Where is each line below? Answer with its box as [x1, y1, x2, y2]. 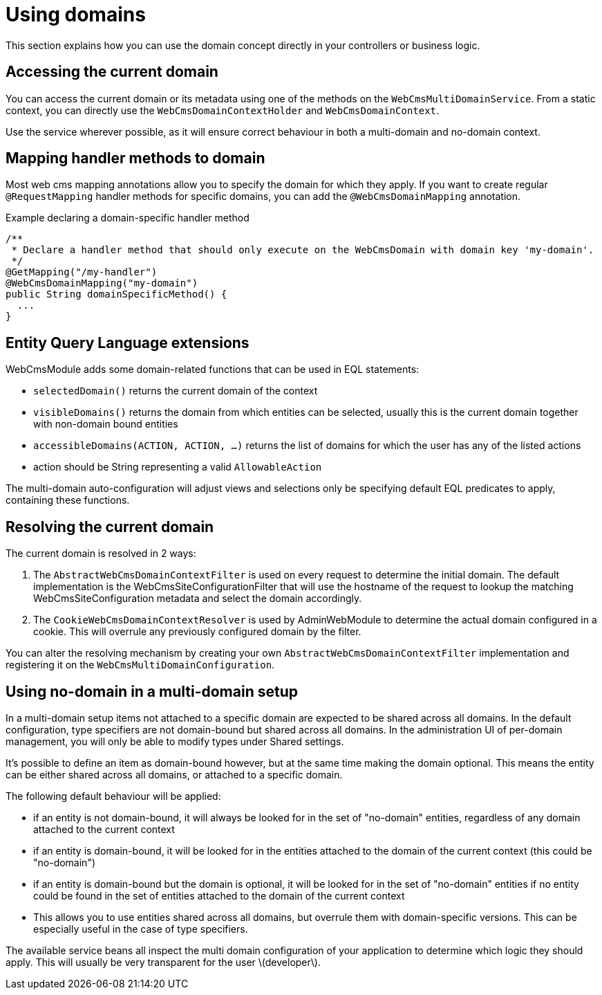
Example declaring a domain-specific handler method [6, 212, 250, 224]
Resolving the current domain [6, 518, 214, 536]
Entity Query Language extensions [6, 334, 250, 352]
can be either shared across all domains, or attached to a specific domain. [6, 768, 343, 781]
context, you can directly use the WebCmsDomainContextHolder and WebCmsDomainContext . [6, 104, 440, 116]
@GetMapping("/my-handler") [6, 266, 158, 278]
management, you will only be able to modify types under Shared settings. [6, 735, 344, 747]
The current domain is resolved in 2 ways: [6, 547, 196, 560]
